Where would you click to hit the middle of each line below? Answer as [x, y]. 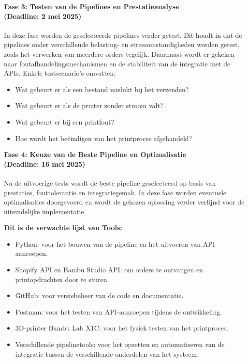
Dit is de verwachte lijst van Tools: [63, 228]
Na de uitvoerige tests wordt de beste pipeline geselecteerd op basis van [110, 182]
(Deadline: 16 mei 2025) [45, 164]
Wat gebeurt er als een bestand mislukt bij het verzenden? [102, 89]
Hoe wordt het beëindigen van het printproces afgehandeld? [104, 138]
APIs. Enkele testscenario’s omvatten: [60, 73]
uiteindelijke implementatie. [45, 211]
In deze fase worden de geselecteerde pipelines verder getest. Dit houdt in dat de [123, 35]
